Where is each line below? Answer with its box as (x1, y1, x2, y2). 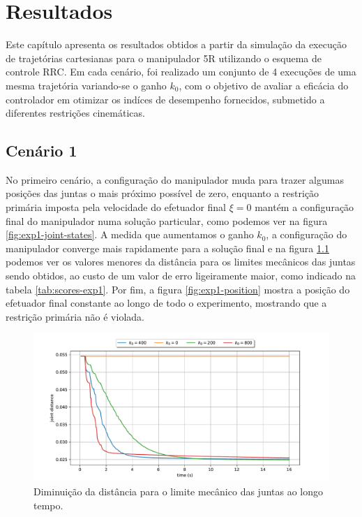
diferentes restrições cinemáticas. (6, 105, 145, 120)
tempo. (33, 497, 63, 512)
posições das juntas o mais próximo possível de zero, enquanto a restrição (6, 186, 319, 201)
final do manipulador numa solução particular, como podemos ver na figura (6, 213, 328, 228)
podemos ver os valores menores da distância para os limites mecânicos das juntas (6, 254, 356, 269)
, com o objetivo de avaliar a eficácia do (179, 78, 349, 92)
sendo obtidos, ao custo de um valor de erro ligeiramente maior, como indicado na (6, 268, 356, 283)
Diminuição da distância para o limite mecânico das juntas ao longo (33, 484, 324, 499)
